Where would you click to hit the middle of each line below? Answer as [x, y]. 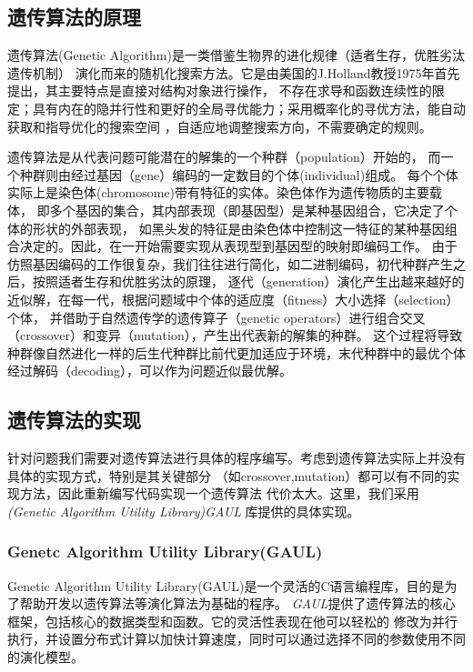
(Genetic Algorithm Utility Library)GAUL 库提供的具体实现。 [184, 511]
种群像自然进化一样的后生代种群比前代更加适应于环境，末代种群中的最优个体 [236, 352]
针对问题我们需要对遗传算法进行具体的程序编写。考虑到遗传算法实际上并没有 [236, 458]
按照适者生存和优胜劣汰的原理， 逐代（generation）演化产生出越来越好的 [248, 281]
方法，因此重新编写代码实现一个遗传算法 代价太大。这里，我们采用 [219, 493]
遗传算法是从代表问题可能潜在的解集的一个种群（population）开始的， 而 [224, 157]
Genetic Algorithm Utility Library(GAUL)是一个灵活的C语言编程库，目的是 [226, 585]
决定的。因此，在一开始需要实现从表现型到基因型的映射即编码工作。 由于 [238, 246]
